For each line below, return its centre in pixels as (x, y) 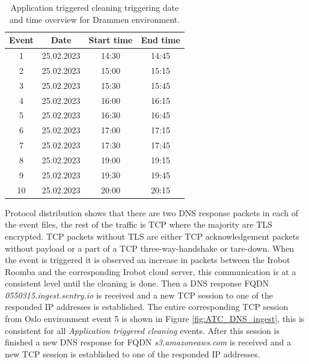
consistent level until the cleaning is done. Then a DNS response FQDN (137, 283)
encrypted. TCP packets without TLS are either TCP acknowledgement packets (152, 236)
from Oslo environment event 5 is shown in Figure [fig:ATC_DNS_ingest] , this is (155, 319)
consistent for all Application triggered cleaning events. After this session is (142, 330)
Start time (111, 40)
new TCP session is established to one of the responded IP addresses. (133, 353)
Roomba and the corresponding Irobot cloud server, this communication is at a (151, 271)
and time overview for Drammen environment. (94, 19)
